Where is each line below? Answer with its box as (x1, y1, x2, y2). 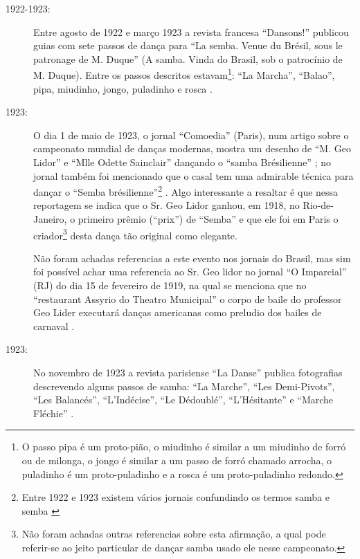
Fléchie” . (33, 405, 74, 420)
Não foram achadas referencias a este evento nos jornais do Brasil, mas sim (33, 250, 351, 265)
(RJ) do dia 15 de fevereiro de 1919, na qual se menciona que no (33, 278, 307, 293)
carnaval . (33, 318, 75, 333)
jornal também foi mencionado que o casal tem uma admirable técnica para (33, 168, 354, 183)
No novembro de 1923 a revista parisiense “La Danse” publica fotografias (33, 365, 343, 380)
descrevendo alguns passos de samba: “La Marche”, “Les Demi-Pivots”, (33, 378, 335, 393)
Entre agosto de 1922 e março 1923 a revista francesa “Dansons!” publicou (33, 24, 349, 39)
